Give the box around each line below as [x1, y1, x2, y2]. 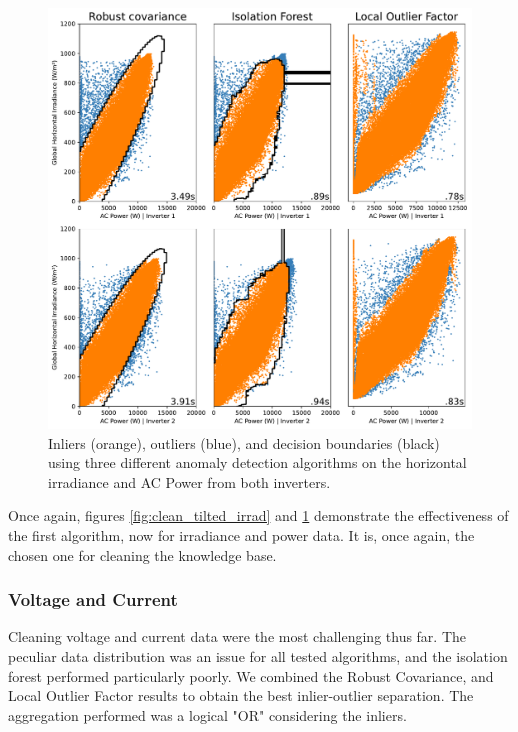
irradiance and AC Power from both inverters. [48, 471, 331, 492]
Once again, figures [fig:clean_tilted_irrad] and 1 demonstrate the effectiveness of [8, 505, 509, 526]
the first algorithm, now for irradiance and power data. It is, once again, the [8, 525, 475, 546]
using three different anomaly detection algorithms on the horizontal [48, 452, 467, 473]
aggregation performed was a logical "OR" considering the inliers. [8, 704, 407, 725]
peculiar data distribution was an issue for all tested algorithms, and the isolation [8, 646, 508, 667]
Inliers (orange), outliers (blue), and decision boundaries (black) [48, 432, 440, 453]
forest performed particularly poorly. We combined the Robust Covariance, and [8, 665, 494, 686]
